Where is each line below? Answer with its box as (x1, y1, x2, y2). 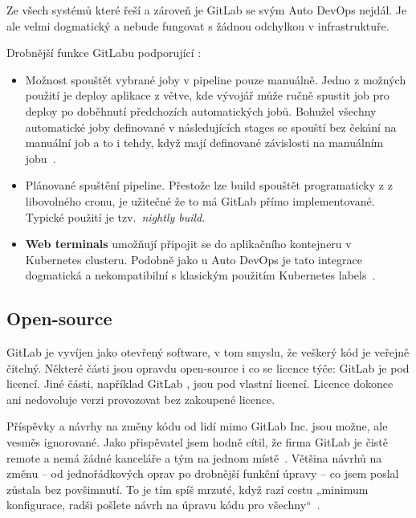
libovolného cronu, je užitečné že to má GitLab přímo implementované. (25, 192, 375, 209)
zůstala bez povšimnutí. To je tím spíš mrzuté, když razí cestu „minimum (6, 480, 369, 497)
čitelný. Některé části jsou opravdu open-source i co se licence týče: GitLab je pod (6, 359, 410, 376)
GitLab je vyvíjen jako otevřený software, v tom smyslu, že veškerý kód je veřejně (6, 344, 410, 361)
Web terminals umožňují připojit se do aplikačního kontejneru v (25, 235, 352, 252)
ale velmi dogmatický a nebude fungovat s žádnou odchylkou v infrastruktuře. (6, 17, 389, 34)
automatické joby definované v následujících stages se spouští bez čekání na (25, 118, 397, 135)
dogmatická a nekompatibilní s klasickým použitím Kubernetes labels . (25, 267, 376, 283)
